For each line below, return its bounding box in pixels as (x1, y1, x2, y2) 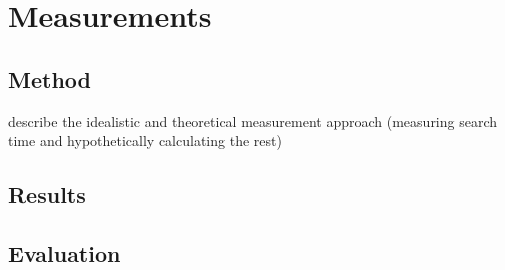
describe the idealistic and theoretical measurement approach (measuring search (8, 110, 498, 131)
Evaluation (8, 237, 121, 268)
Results (8, 179, 86, 210)
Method (8, 63, 91, 94)
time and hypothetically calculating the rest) (8, 130, 282, 151)
